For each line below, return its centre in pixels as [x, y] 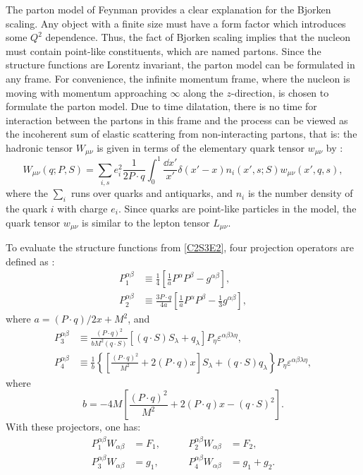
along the [203, 92]
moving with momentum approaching [86, 92]
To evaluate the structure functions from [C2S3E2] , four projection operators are [180, 247]
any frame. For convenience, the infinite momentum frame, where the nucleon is [178, 78]
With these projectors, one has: [73, 427]
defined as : [30, 261]
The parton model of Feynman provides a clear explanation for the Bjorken [168, 9]
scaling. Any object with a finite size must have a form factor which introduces [176, 23]
